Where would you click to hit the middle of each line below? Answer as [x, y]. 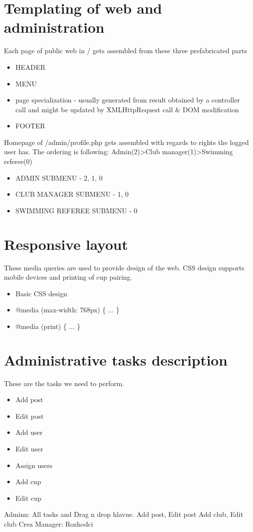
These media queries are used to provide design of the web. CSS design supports [124, 267]
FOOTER [30, 126]
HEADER [30, 67]
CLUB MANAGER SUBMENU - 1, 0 [72, 194]
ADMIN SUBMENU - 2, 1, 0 [59, 177]
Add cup [28, 481]
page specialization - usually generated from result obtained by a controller [128, 100]
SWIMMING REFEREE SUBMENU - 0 [76, 210]
